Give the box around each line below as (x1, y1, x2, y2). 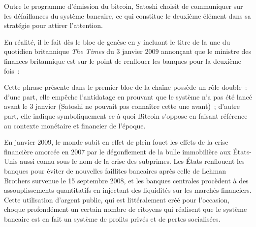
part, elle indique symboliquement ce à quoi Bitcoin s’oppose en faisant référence (4, 110, 248, 121)
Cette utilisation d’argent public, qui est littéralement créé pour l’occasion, (4, 194, 230, 204)
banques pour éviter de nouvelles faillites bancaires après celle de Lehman (4, 165, 226, 176)
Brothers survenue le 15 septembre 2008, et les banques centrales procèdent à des (4, 175, 249, 185)
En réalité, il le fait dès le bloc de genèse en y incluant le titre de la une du (4, 36, 230, 47)
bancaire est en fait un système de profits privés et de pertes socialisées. (4, 213, 221, 224)
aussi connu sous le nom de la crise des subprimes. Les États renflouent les (20, 156, 245, 166)
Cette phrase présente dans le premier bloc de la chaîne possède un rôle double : (4, 82, 247, 92)
